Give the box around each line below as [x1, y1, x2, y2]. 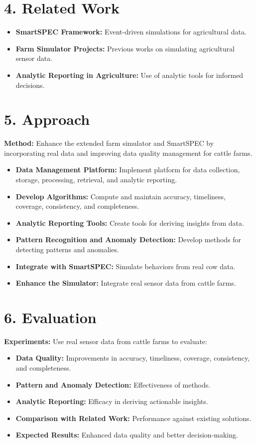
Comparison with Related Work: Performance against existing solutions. [15, 413, 252, 423]
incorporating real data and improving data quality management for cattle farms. [4, 147, 253, 158]
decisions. [15, 79, 45, 90]
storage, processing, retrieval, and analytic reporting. [15, 174, 177, 184]
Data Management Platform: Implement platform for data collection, [15, 164, 240, 175]
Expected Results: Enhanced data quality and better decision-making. [15, 430, 238, 440]
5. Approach [4, 109, 90, 129]
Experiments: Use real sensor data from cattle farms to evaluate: [4, 336, 207, 346]
